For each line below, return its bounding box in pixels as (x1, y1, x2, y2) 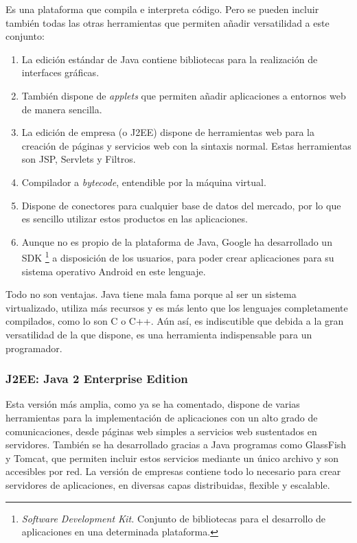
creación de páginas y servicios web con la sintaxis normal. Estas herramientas (21, 138, 352, 152)
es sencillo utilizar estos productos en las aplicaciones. (21, 211, 248, 226)
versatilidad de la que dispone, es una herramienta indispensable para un (5, 327, 312, 341)
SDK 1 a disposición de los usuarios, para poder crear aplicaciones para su (21, 249, 334, 264)
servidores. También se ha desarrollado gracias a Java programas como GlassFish (5, 437, 347, 452)
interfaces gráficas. (21, 65, 100, 80)
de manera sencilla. (21, 102, 102, 116)
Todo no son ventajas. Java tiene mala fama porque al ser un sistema (5, 287, 297, 301)
